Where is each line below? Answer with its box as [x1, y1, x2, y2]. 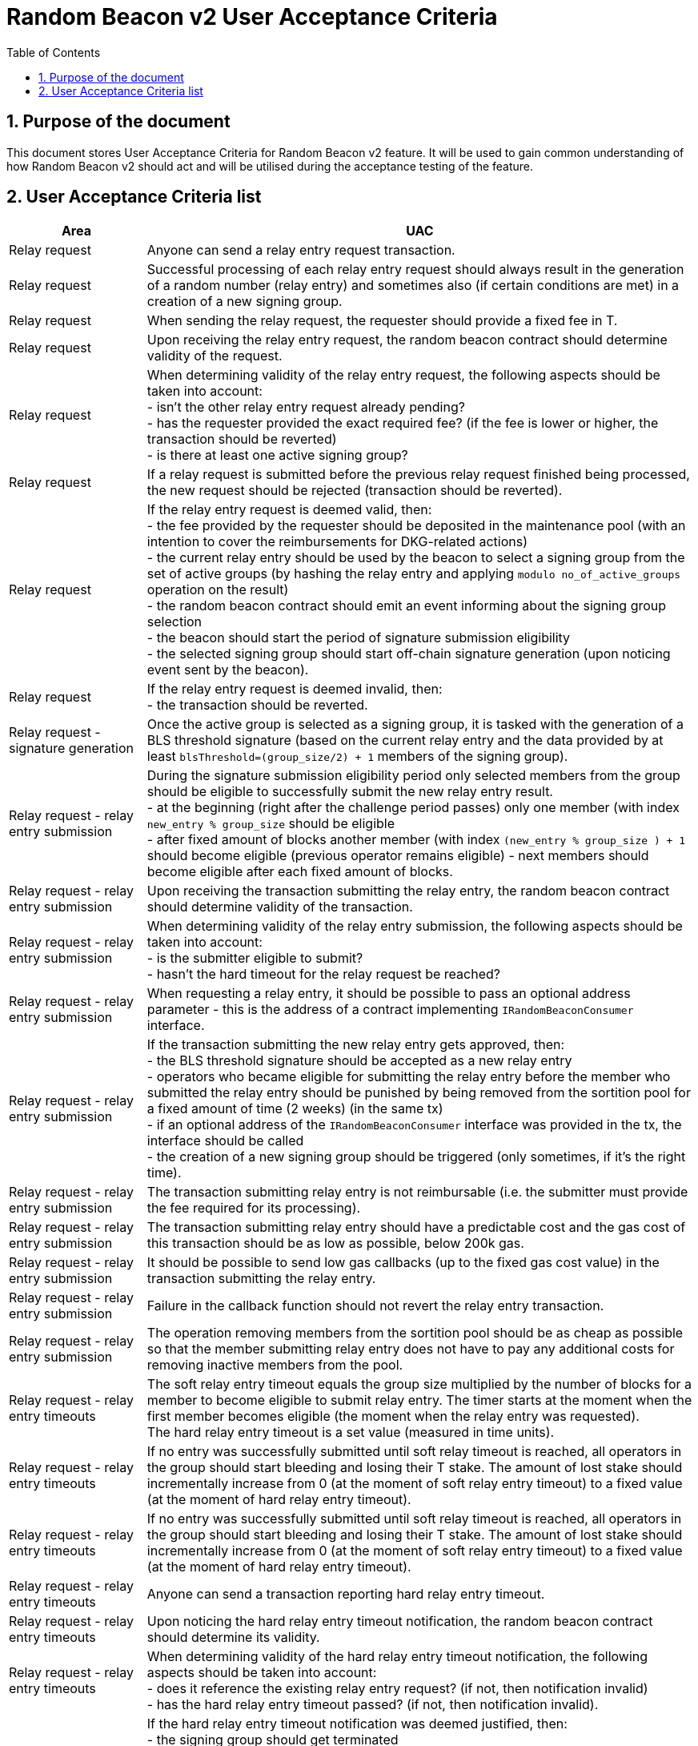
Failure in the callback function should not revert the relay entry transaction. [146, 1297, 604, 1314]
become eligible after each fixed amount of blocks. [146, 863, 453, 880]
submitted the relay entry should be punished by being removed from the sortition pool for [146, 1084, 691, 1101]
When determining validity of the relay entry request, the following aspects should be [146, 367, 660, 384]
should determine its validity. [146, 1629, 320, 1646]
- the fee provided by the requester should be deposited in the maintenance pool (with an [146, 517, 686, 534]
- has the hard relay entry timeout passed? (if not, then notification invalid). [146, 1696, 599, 1713]
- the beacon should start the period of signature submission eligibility [146, 630, 571, 646]
